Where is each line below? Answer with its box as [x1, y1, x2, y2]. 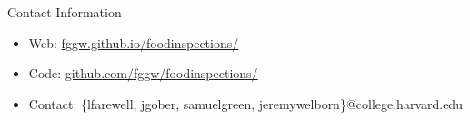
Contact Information [7, 3, 122, 21]
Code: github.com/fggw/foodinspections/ [28, 64, 258, 83]
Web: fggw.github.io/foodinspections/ [28, 33, 239, 52]
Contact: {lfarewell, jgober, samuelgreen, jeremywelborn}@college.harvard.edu [28, 94, 463, 113]
